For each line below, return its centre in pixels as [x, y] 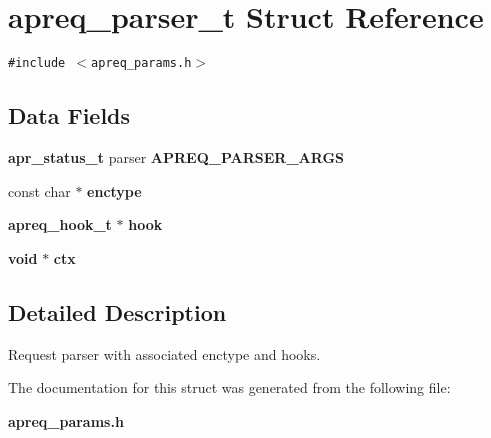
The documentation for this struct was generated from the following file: [229, 387]
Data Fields [69, 115]
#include [37, 63]
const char [39, 190]
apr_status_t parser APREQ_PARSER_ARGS [176, 156]
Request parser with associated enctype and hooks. [164, 353]
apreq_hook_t [60, 224]
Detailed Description [117, 311]
